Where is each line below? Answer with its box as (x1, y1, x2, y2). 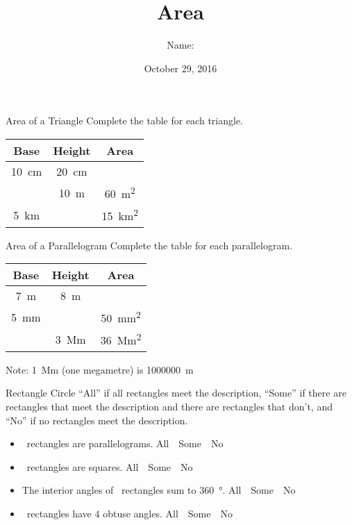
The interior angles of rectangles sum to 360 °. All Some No (22, 483, 296, 497)
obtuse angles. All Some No (103, 506, 233, 520)
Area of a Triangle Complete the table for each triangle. (6, 113, 243, 128)
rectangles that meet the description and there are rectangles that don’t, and (6, 399, 333, 413)
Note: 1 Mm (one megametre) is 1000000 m (6, 362, 194, 376)
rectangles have (26, 506, 92, 520)
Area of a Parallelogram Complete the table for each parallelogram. (6, 237, 293, 252)
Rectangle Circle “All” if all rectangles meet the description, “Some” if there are (6, 385, 346, 400)
